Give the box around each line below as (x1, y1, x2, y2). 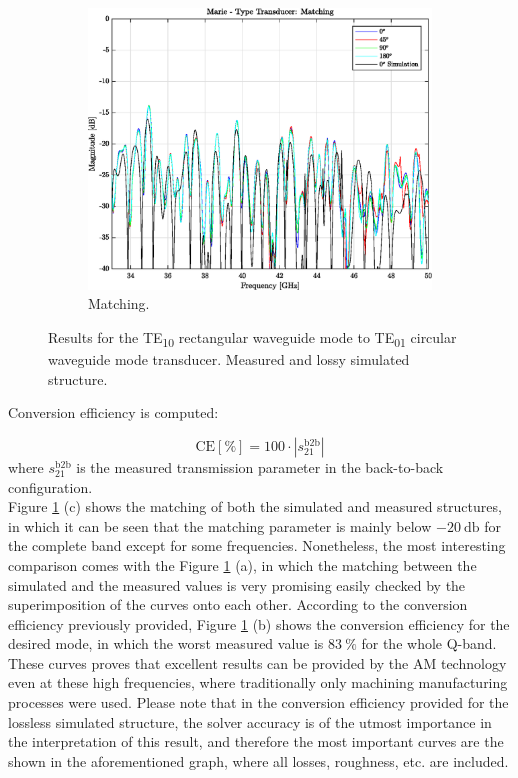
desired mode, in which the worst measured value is (8, 633, 324, 654)
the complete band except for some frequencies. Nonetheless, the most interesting (8, 535, 506, 556)
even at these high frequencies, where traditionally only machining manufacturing (8, 672, 508, 693)
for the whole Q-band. (361, 633, 497, 654)
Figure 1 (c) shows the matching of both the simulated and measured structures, (8, 496, 502, 517)
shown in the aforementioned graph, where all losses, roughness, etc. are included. (8, 750, 509, 771)
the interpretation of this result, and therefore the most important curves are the (8, 731, 504, 752)
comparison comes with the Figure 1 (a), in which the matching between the (8, 554, 477, 575)
